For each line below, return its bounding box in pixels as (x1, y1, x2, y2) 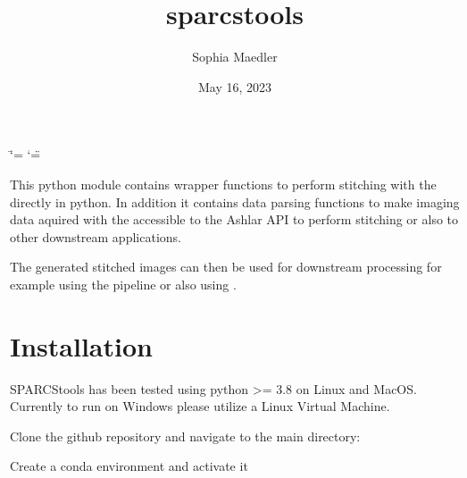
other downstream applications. (10, 227, 181, 246)
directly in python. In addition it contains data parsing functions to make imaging (10, 192, 460, 211)
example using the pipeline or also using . (10, 274, 237, 293)
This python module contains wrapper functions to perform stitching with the (10, 174, 437, 193)
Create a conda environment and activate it (10, 457, 248, 475)
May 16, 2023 (197, 77, 272, 96)
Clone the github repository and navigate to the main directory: (10, 426, 361, 445)
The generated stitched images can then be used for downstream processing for (10, 257, 442, 276)
